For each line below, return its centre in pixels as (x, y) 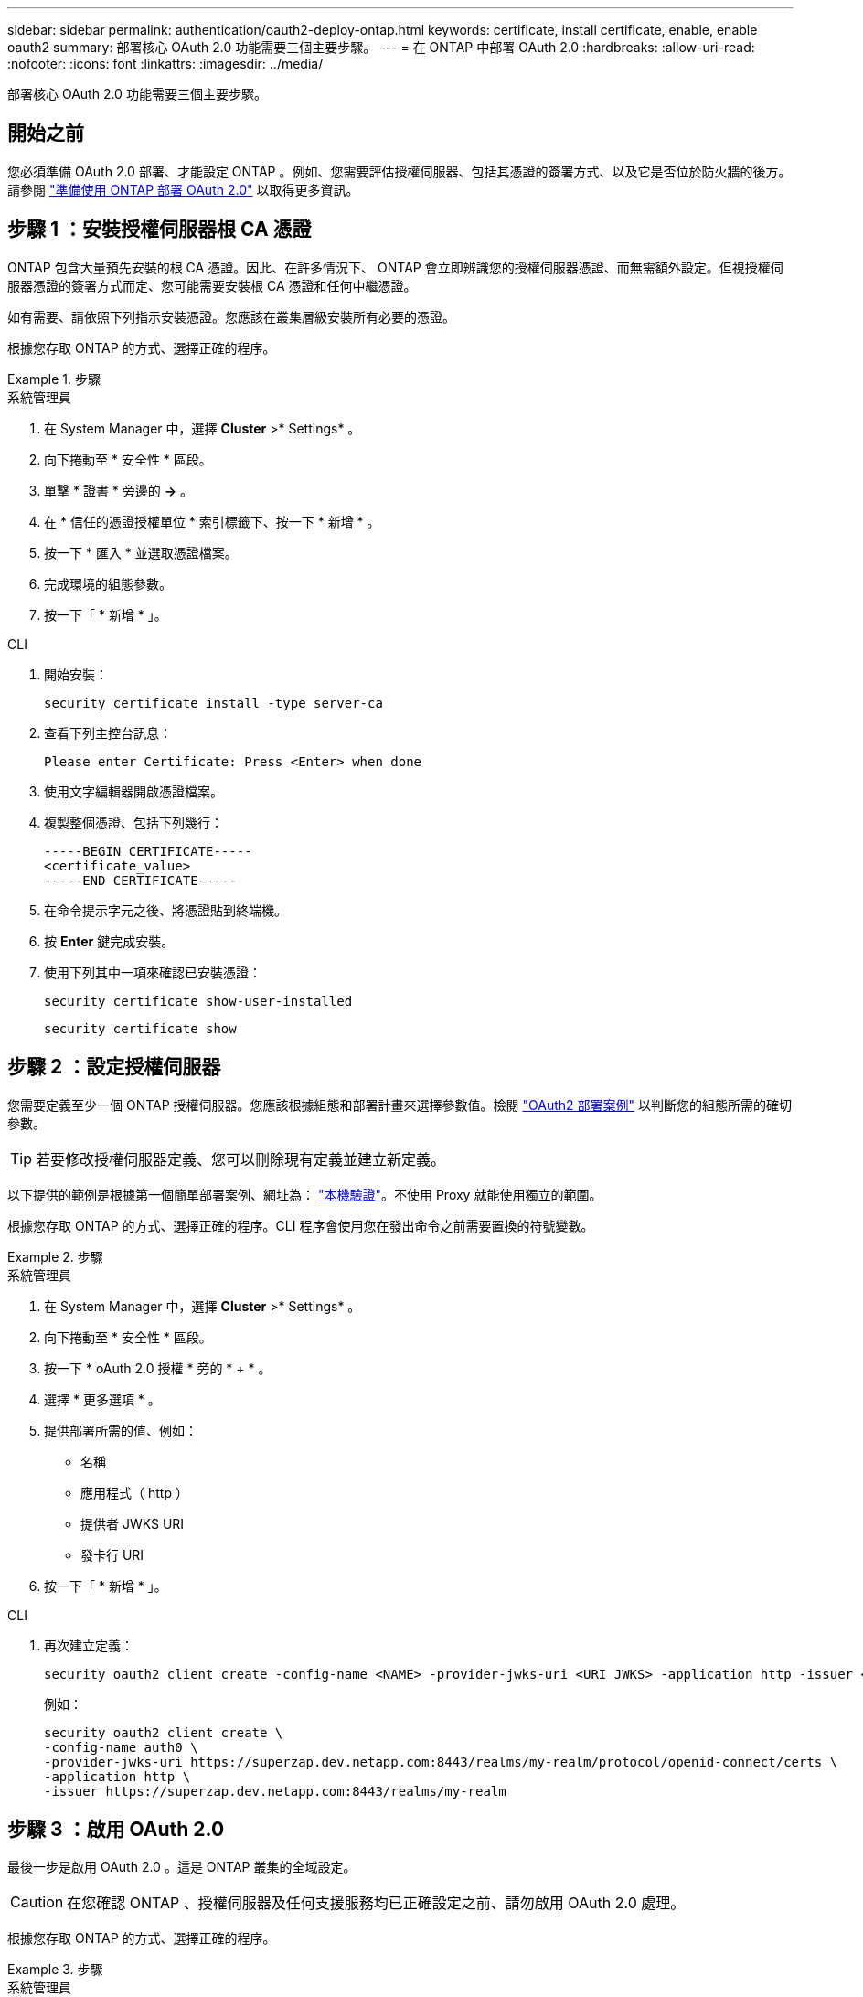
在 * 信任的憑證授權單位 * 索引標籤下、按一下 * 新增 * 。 (212, 521)
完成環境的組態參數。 (108, 583)
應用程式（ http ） (134, 1492)
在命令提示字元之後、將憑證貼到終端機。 (165, 910)
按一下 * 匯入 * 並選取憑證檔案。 (141, 552)
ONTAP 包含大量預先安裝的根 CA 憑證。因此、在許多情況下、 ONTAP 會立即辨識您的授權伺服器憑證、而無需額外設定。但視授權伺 (395, 267)
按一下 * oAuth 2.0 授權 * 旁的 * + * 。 (158, 1368)
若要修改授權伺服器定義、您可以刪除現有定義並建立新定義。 (241, 1159)
